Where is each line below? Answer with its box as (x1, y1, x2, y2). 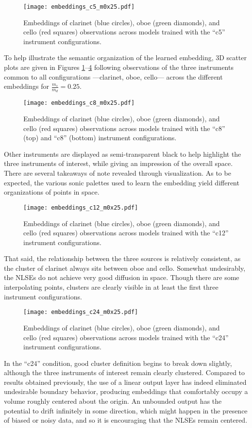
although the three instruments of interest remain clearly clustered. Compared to (4, 367, 245, 378)
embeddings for (4, 81, 50, 91)
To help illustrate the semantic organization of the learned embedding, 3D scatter (4, 52, 247, 63)
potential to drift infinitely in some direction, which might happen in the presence (4, 405, 248, 415)
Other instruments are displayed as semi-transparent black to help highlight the (4, 148, 241, 159)
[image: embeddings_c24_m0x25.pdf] (23, 309, 138, 316)
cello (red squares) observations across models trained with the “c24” (23, 332, 229, 342)
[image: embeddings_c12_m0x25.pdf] (23, 204, 138, 211)
